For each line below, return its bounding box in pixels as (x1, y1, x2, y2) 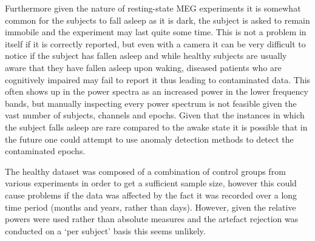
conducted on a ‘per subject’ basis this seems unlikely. (5, 224, 206, 237)
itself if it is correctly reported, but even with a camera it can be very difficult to (5, 37, 306, 50)
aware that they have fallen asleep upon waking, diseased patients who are (5, 61, 282, 73)
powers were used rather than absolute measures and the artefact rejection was (5, 212, 299, 225)
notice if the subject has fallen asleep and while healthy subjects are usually (5, 49, 287, 62)
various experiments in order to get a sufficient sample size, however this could (5, 177, 297, 189)
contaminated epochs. (5, 144, 86, 157)
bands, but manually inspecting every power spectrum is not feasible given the (5, 97, 297, 109)
